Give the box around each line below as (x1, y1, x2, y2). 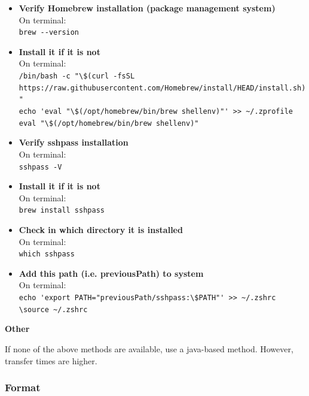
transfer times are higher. (5, 354, 97, 367)
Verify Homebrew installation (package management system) (19, 2, 276, 14)
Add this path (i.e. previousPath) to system (19, 267, 204, 279)
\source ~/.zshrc (19, 305, 88, 314)
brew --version (19, 28, 79, 37)
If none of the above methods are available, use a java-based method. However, (5, 342, 293, 355)
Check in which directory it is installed (19, 223, 183, 235)
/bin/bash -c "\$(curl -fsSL (19, 72, 135, 81)
